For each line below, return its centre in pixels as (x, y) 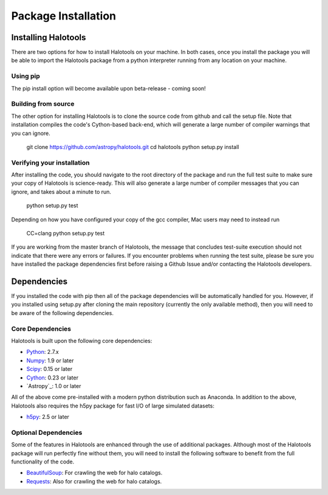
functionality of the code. (43, 462)
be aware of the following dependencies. (62, 313)
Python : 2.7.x (43, 352)
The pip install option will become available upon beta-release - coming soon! (108, 88)
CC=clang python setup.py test (66, 233)
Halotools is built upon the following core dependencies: (82, 341)
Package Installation (64, 16)
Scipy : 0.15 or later (50, 369)
